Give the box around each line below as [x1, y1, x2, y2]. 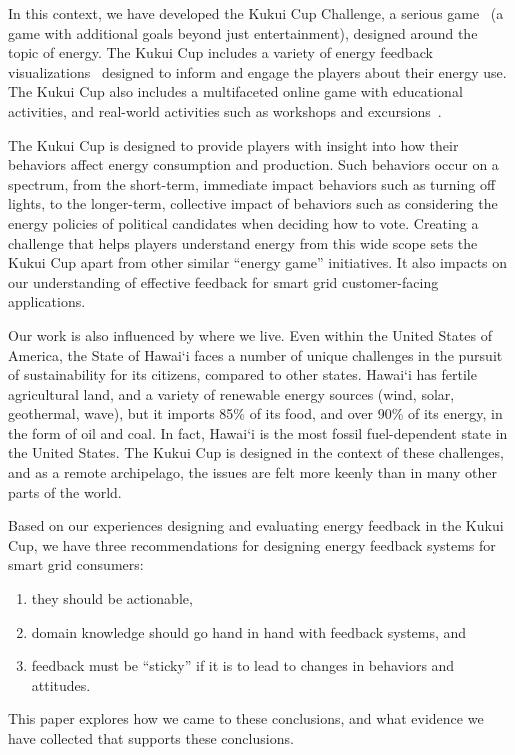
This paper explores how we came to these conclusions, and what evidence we [8, 708, 484, 729]
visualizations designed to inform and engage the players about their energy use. [8, 61, 507, 82]
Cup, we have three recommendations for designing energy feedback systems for [8, 534, 496, 555]
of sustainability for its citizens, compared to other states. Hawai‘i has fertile [8, 364, 477, 385]
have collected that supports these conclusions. [8, 728, 294, 748]
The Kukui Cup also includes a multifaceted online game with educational [8, 81, 463, 102]
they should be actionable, [31, 588, 193, 609]
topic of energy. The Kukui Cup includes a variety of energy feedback [8, 42, 433, 63]
